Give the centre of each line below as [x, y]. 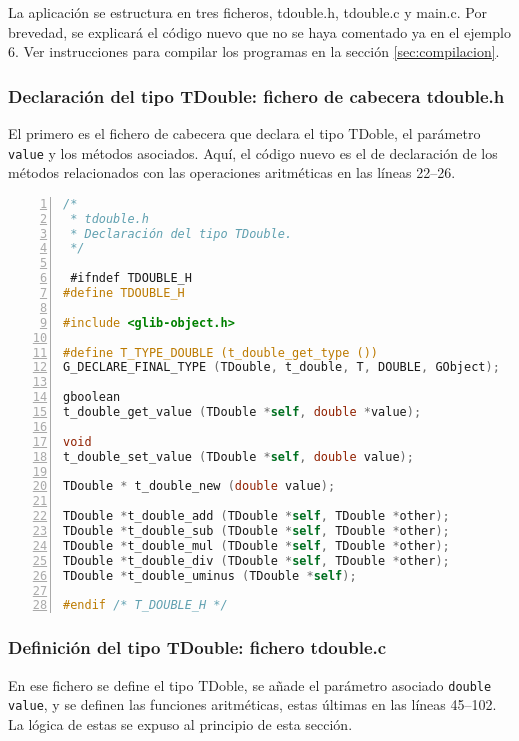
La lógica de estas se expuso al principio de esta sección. [180, 723]
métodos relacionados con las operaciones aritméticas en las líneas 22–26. [232, 172]
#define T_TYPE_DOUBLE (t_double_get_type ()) [220, 352]
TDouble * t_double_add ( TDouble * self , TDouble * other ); [256, 516]
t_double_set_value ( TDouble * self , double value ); [238, 456]
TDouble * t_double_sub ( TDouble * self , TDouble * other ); [256, 531]
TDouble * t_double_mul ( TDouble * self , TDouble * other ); [256, 545]
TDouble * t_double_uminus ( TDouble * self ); [210, 575]
